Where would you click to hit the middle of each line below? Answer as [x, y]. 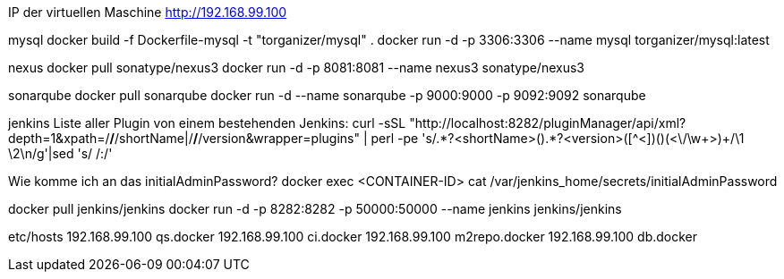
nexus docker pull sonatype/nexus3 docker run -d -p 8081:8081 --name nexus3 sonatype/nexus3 [296, 68]
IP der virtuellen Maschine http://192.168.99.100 [148, 12]
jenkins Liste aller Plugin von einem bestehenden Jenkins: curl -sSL [207, 123]
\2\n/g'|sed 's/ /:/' [60, 153]
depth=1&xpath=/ [59, 138]
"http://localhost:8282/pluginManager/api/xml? [548, 123]
